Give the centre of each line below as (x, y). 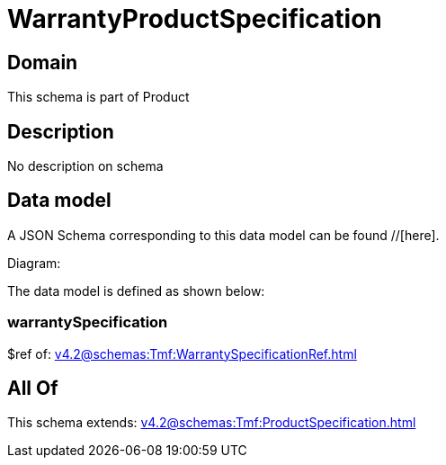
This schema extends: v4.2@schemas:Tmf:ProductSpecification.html (212, 423)
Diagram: (34, 263)
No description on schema (85, 166)
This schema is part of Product (98, 97)
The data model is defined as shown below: (136, 291)
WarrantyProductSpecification (195, 19)
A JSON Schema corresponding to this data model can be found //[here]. (223, 235)
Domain (43, 62)
